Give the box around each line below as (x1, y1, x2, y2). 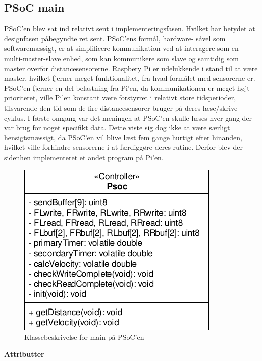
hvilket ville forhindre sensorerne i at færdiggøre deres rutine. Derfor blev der (4, 142, 243, 152)
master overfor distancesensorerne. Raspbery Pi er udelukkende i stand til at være (4, 63, 258, 73)
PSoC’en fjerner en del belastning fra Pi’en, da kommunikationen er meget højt (4, 82, 250, 93)
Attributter (4, 348, 44, 359)
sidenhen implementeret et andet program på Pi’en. (4, 151, 164, 162)
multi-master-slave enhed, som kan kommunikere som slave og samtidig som (4, 53, 239, 63)
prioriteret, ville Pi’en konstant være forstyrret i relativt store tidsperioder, (4, 92, 236, 103)
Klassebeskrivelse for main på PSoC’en (24, 332, 144, 342)
